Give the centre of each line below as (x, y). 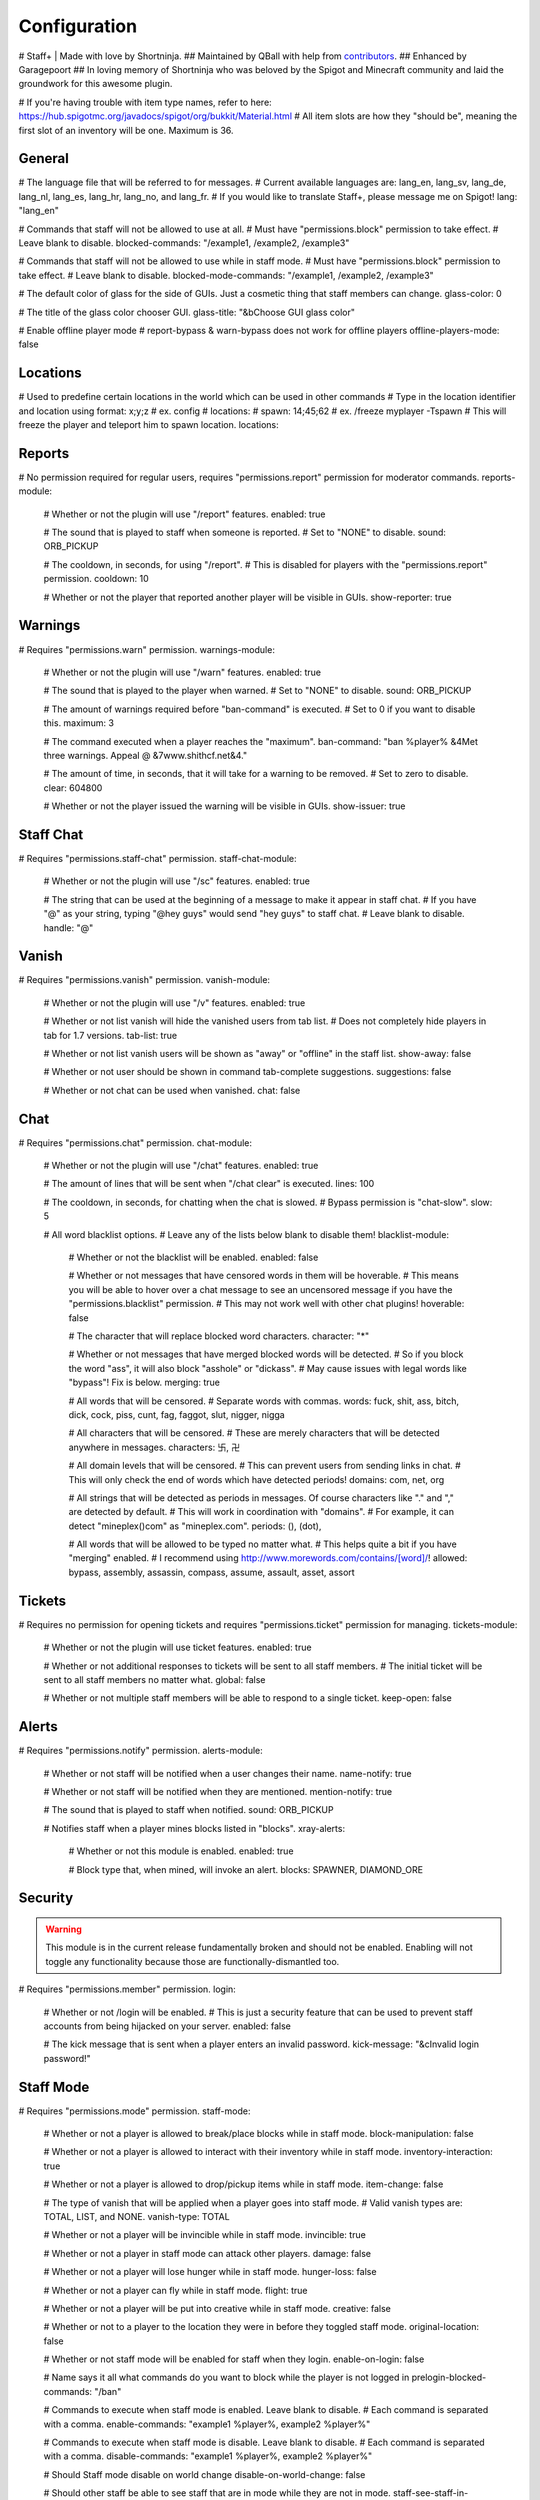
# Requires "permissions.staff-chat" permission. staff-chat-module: (157, 858)
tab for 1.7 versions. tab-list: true (110, 1035)
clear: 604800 (73, 787)
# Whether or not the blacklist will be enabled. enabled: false (193, 1257)
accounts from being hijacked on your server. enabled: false (167, 2026)
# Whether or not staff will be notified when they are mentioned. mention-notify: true (218, 1791)
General (44, 158)
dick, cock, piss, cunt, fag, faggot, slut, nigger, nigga (176, 1414)
